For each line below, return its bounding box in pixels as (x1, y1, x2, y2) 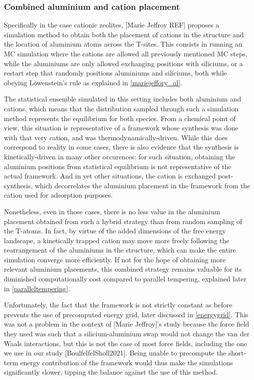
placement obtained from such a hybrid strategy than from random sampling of (4, 216, 242, 226)
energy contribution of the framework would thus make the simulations (20, 357, 233, 367)
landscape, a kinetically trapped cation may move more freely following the (4, 235, 230, 245)
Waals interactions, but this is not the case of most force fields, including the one (4, 338, 247, 348)
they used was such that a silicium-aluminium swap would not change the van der (4, 329, 250, 339)
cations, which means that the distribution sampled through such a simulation (4, 103, 239, 113)
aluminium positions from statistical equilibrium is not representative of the (4, 161, 231, 171)
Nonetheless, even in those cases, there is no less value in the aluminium (4, 206, 220, 216)
